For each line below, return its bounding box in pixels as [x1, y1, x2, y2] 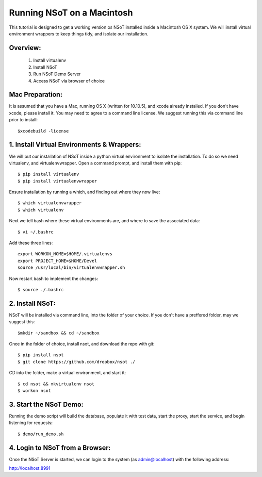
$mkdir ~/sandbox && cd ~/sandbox [17, 330, 99, 336]
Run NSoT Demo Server [33, 71, 81, 77]
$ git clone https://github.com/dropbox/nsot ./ [17, 359, 135, 364]
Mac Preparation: [9, 90, 63, 99]
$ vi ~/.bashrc [17, 229, 54, 235]
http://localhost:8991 [9, 465, 50, 471]
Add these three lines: [9, 240, 53, 246]
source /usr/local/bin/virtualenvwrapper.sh [17, 265, 126, 270]
